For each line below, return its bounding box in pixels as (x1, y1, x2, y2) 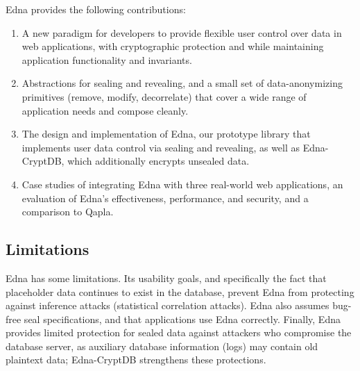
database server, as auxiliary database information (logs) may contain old (6, 338, 318, 353)
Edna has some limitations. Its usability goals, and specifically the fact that (6, 270, 327, 285)
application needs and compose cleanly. (22, 103, 189, 117)
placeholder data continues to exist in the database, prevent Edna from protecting (6, 284, 354, 299)
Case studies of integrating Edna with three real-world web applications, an (22, 176, 343, 191)
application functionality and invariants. (22, 52, 192, 67)
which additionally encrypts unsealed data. (67, 154, 250, 168)
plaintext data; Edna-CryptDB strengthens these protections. (6, 352, 266, 367)
